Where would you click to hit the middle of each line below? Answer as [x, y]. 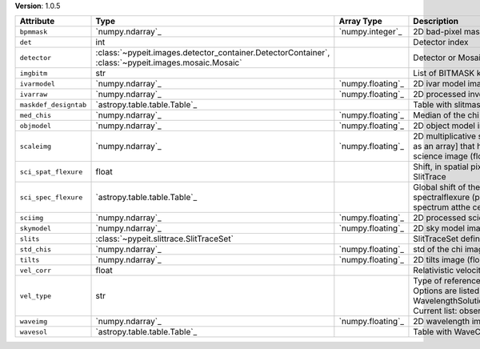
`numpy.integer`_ [370, 32]
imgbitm [34, 73]
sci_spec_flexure [51, 197]
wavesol [34, 332]
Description [436, 22]
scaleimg [36, 146]
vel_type [36, 296]
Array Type [361, 22]
